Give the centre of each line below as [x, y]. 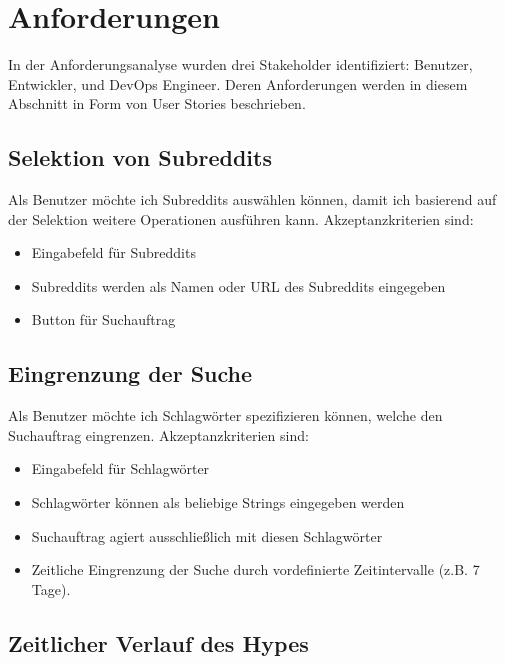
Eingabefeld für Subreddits [113, 252]
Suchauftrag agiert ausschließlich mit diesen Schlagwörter [207, 535]
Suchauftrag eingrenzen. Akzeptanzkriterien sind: [158, 434]
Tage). [51, 588]
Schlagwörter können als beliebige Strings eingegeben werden [218, 502]
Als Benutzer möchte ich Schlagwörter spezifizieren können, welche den [225, 415]
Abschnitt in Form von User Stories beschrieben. [157, 103]
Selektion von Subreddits [140, 157]
